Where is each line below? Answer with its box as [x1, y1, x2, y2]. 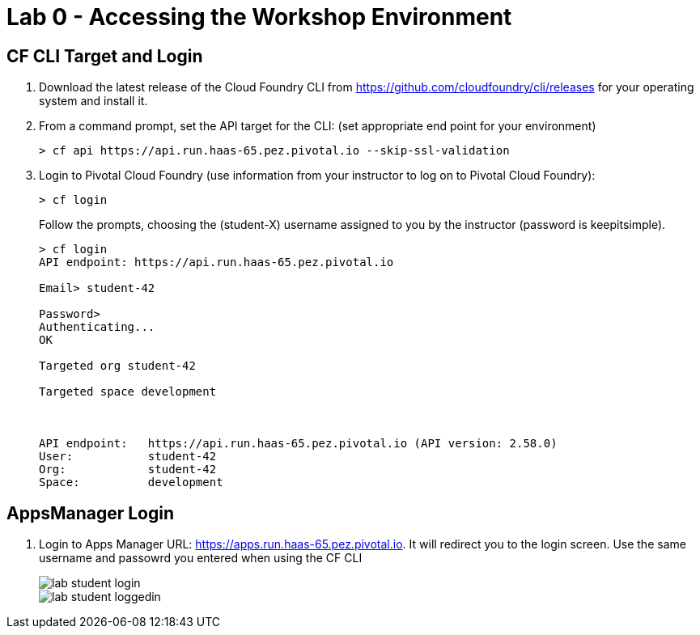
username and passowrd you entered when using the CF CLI [39, 551, 363, 565]
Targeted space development [39, 385, 217, 399]
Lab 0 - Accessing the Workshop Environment [6, 3, 512, 31]
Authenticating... [39, 320, 155, 334]
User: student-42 [39, 450, 217, 464]
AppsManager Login [6, 502, 175, 523]
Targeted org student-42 [39, 359, 196, 373]
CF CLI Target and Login [6, 45, 203, 66]
